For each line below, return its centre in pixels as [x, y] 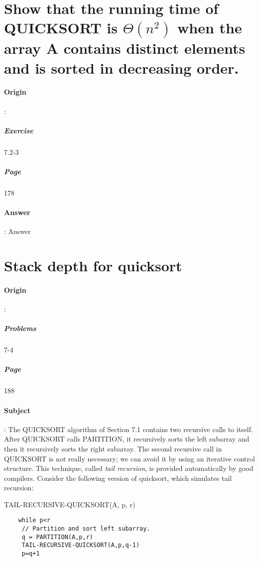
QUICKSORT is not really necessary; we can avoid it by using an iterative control [129, 458]
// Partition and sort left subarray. [86, 529]
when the [210, 28]
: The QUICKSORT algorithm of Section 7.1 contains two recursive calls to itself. [129, 429]
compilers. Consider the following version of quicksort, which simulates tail [118, 478]
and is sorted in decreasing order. [122, 67]
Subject [17, 410]
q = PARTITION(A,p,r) [57, 537]
